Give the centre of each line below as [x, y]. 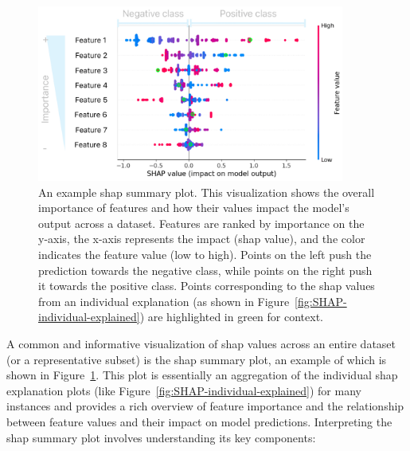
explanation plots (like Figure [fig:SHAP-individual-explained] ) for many [184, 390]
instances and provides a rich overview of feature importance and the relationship [205, 406]
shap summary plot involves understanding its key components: [161, 437]
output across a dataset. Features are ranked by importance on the [201, 223]
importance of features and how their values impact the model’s [194, 208]
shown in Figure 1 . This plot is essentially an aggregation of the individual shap [202, 375]
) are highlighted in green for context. [231, 317]
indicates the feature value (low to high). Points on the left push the [205, 255]
